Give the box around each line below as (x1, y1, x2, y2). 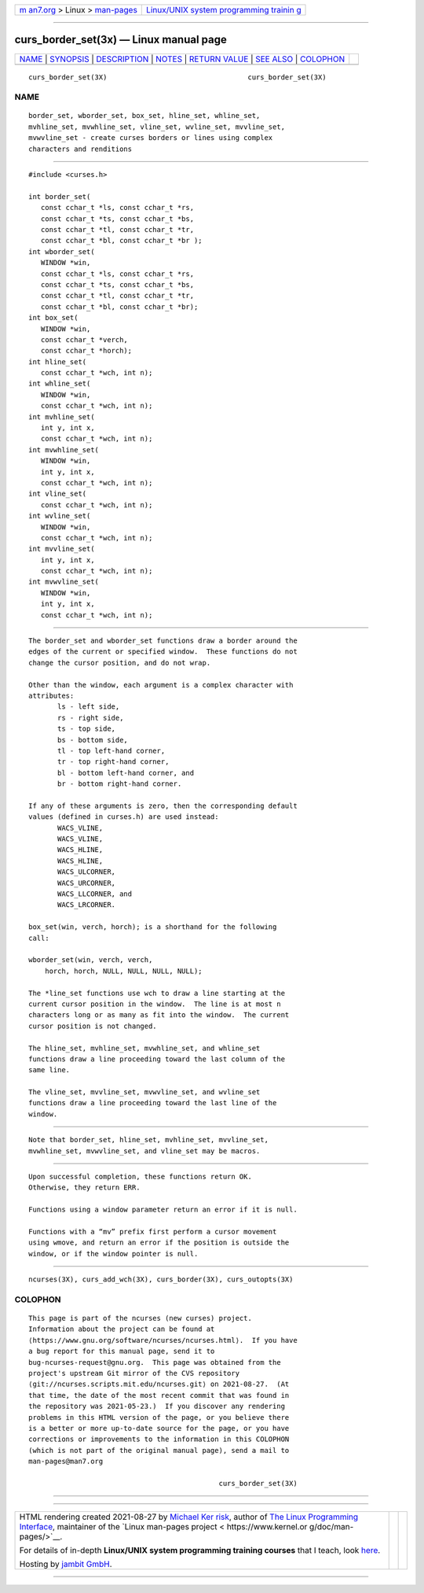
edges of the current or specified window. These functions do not (28, 647, 298, 656)
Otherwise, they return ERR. (28, 1183, 141, 1192)
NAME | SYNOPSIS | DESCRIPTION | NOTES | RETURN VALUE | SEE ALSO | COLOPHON (19, 53, 345, 65)
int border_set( (28, 192, 91, 201)
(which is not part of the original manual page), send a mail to (28, 1446, 290, 1455)
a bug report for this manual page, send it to (28, 1347, 215, 1356)
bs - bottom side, (57, 736, 129, 744)
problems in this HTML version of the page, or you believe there (28, 1413, 290, 1422)
